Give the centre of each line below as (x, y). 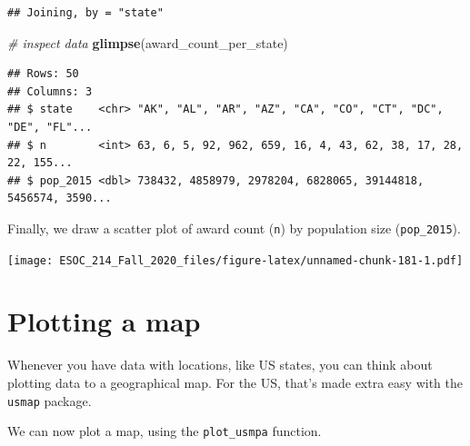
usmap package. (50, 400)
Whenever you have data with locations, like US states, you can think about (220, 365)
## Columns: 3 (50, 91)
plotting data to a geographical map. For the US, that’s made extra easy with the (235, 382)
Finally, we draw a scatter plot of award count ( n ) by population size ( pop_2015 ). (234, 228)
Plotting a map (104, 321)
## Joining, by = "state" (85, 13)
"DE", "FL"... (50, 127)
